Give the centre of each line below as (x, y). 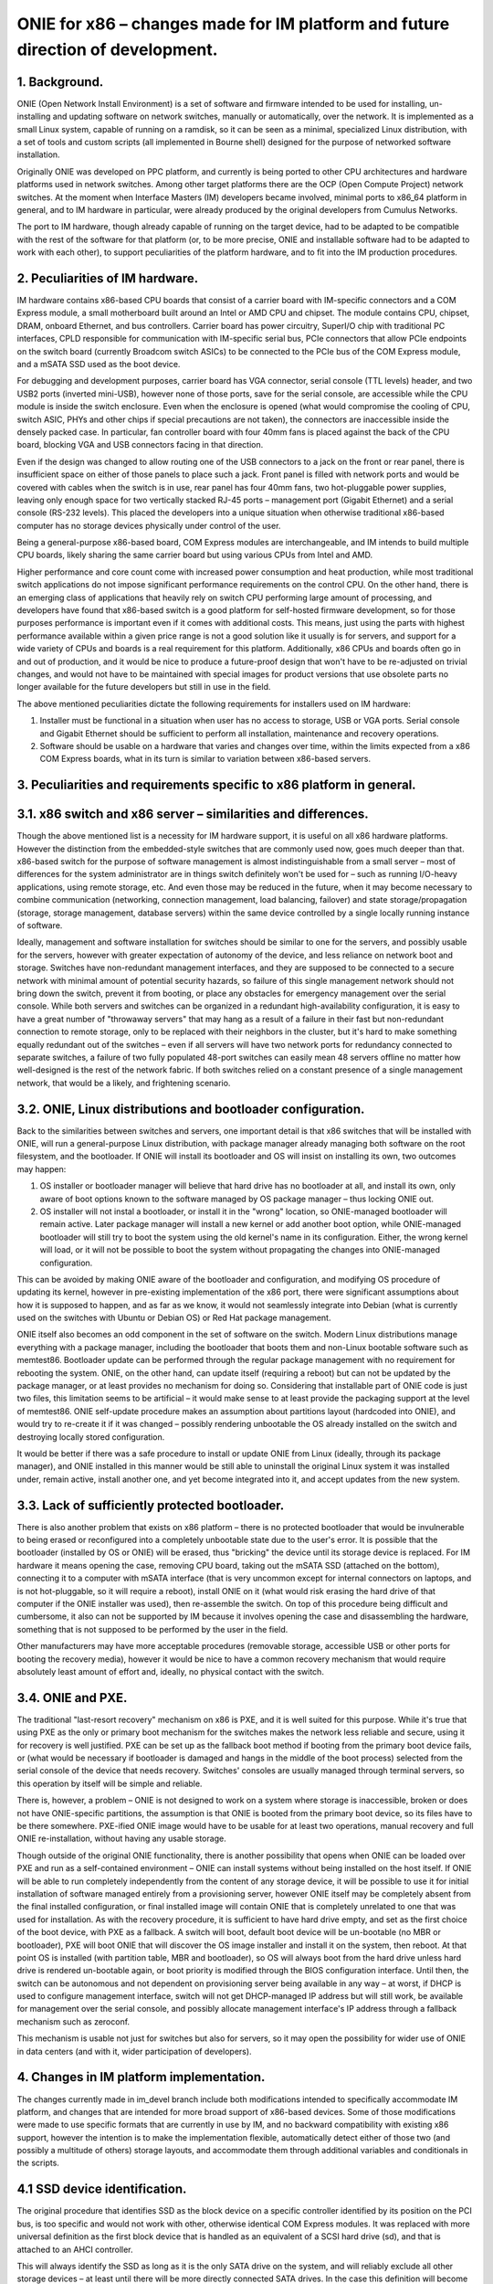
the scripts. (38, 2163)
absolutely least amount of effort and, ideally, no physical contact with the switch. (170, 1671)
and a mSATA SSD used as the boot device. (99, 365)
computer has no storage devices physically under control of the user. (149, 525)
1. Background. (60, 82)
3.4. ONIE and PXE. (72, 1698)
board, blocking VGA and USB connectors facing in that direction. (140, 445)
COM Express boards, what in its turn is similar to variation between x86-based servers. (205, 759)
